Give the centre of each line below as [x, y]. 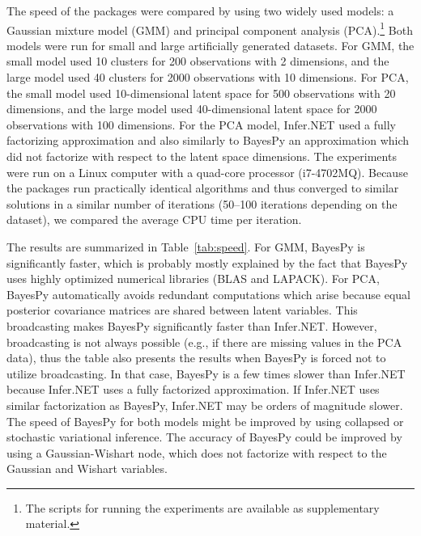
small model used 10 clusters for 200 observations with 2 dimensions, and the [198, 61]
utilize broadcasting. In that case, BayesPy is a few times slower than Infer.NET [206, 373]
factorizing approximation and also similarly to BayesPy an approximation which [208, 140]
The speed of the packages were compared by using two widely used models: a [200, 11]
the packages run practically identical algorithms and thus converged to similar [203, 188]
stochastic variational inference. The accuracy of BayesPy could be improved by [204, 437]
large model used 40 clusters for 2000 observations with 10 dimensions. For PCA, [208, 77]
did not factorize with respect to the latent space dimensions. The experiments [202, 156]
